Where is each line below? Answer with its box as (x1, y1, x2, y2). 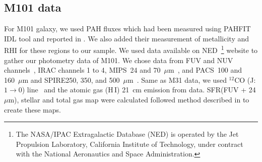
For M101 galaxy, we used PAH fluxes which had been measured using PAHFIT (4, 23, 251, 34)
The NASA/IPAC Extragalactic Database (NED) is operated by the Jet (16, 129, 239, 139)
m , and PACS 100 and (168, 65, 242, 75)
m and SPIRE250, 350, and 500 (22, 74, 120, 85)
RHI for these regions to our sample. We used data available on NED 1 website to (4, 43, 258, 56)
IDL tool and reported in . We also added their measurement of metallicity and (4, 33, 249, 43)
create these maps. (4, 104, 61, 115)
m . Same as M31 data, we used (127, 74, 227, 85)
